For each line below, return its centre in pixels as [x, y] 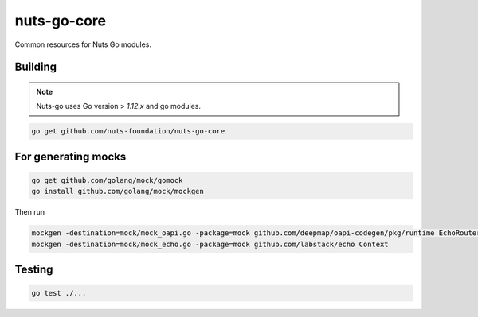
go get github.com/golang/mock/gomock [107, 180]
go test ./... [59, 293]
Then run [30, 212]
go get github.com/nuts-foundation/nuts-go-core [128, 131]
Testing [34, 270]
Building [36, 67]
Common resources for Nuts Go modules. [83, 44]
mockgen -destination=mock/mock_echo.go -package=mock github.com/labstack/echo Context [210, 244]
